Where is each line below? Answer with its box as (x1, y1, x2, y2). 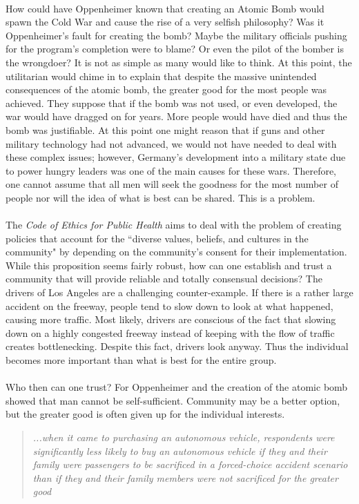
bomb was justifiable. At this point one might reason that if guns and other (6, 122, 325, 137)
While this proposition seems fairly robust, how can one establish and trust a (6, 258, 332, 272)
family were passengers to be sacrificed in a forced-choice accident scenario (32, 457, 348, 472)
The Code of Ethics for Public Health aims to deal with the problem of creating (6, 217, 342, 232)
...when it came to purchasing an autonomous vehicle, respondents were (32, 430, 335, 444)
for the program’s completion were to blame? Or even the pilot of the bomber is (6, 41, 344, 56)
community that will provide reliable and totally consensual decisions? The (6, 271, 322, 286)
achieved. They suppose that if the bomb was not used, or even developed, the (6, 95, 338, 110)
